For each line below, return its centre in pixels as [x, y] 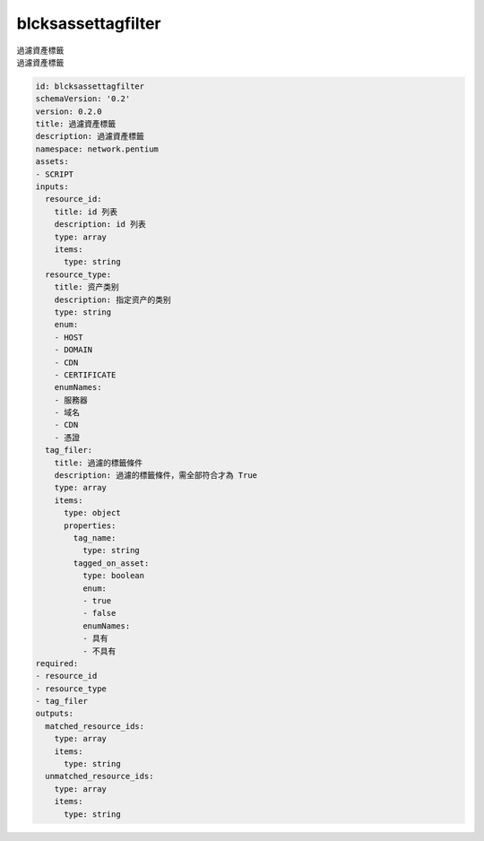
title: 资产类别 [87, 287]
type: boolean [113, 576]
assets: [52, 162]
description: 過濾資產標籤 [90, 136]
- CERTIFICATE [85, 375]
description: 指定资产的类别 [112, 299]
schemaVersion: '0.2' [83, 99]
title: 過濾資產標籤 [76, 124]
